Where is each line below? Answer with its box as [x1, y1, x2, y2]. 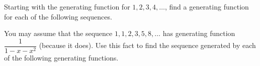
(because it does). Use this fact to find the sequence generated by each [39, 40, 256, 50]
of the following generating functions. [4, 52, 119, 62]
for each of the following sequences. [4, 11, 112, 21]
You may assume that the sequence [4, 28, 113, 38]
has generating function [162, 28, 235, 38]
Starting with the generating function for [4, 1, 130, 11]
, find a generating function [164, 1, 249, 11]
